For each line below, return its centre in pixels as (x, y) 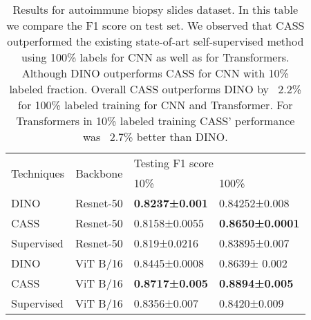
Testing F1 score (173, 163)
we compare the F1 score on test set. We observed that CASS (155, 25)
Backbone (99, 173)
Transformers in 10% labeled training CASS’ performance (155, 121)
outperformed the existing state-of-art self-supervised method (155, 41)
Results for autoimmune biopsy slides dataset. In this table (155, 9)
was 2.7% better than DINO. (155, 137)
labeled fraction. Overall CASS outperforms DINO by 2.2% (155, 89)
